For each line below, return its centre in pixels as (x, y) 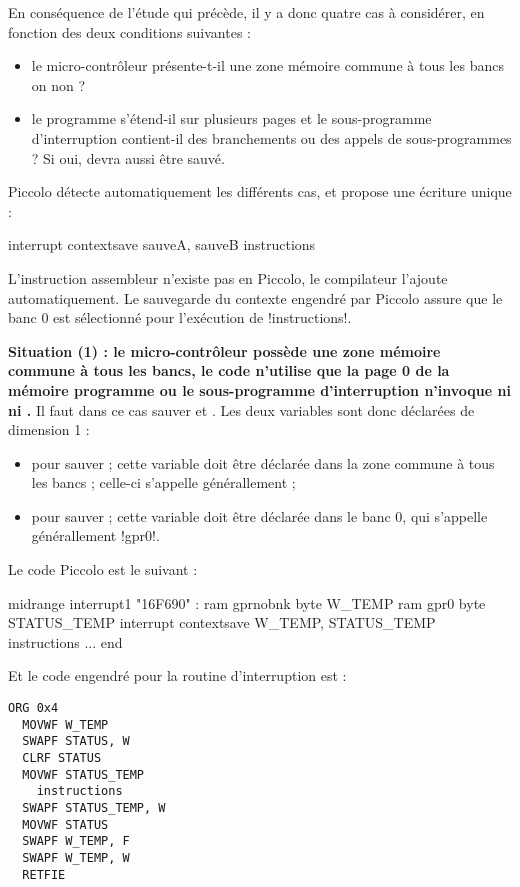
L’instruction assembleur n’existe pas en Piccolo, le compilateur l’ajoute (228, 277)
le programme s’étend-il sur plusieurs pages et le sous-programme (231, 118)
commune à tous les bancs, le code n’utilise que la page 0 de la (229, 370)
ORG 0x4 (33, 708)
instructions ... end (65, 641)
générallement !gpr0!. (95, 535)
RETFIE (44, 874)
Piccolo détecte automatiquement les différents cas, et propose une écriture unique (260, 191)
